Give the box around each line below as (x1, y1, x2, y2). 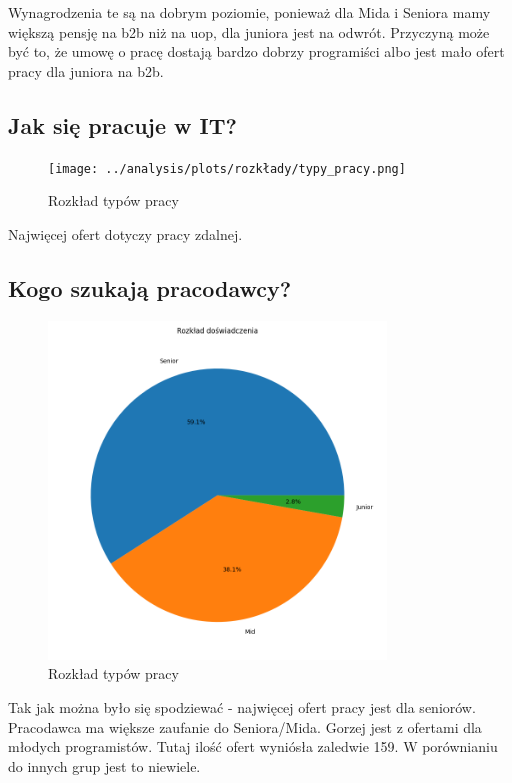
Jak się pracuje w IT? (8, 109, 237, 140)
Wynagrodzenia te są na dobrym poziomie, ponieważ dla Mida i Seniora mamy (8, 2, 491, 22)
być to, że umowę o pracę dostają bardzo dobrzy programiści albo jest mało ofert (8, 41, 505, 62)
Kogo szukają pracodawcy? (8, 272, 292, 303)
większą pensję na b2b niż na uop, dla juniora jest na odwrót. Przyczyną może (8, 21, 490, 42)
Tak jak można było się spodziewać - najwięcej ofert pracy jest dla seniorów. (8, 697, 476, 717)
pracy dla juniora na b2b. (8, 60, 164, 81)
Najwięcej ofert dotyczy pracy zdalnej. (8, 223, 243, 244)
